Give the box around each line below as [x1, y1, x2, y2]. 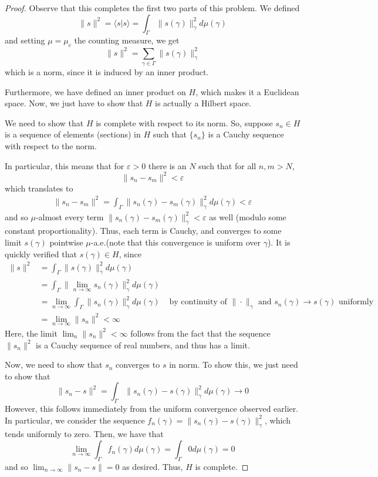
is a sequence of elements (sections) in [5, 128, 141, 140]
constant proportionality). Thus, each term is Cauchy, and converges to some [5, 224, 282, 237]
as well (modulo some [209, 210, 286, 223]
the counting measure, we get [74, 34, 180, 46]
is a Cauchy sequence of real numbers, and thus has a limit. [36, 338, 250, 351]
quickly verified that [5, 247, 77, 260]
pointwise [49, 236, 83, 248]
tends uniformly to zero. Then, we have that [5, 428, 164, 440]
